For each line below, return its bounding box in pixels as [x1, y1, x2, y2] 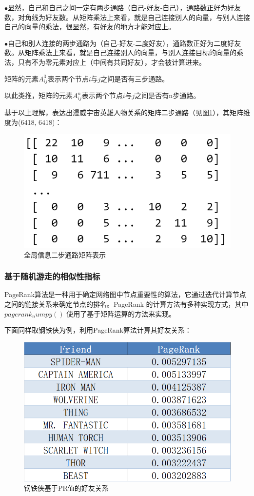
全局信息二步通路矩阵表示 [24, 249, 106, 259]
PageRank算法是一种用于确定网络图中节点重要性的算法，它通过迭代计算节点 [4, 289, 246, 299]
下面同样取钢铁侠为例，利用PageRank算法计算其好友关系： [4, 325, 192, 335]
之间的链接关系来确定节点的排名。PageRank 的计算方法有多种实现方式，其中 [4, 298, 249, 309]
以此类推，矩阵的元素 [4, 90, 73, 100]
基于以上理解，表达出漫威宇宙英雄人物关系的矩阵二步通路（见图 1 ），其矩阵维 [4, 107, 250, 118]
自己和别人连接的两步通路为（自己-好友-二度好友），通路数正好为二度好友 [8, 38, 241, 48]
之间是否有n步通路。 [135, 90, 200, 100]
